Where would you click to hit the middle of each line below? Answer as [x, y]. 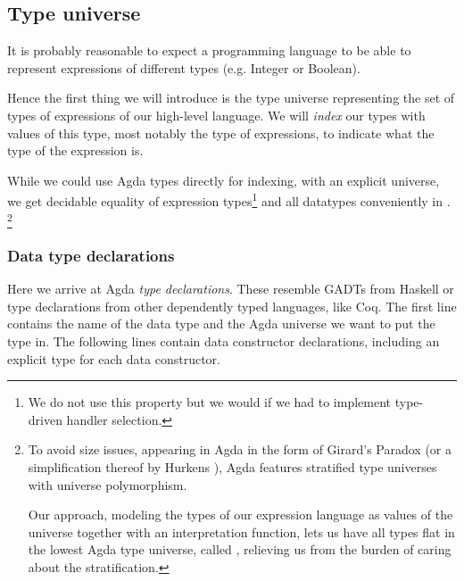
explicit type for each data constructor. [114, 358]
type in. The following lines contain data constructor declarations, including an [224, 340]
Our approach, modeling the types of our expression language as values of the [240, 515]
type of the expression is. [75, 150]
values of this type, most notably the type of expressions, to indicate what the [221, 133]
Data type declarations [91, 255]
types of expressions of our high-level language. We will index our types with [216, 115]
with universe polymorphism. [108, 484]
